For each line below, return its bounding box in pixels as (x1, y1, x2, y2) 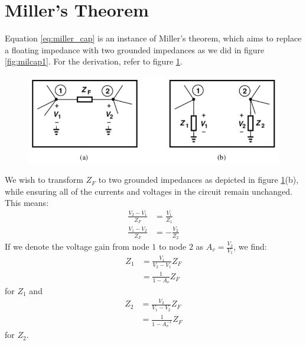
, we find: (233, 240, 267, 252)
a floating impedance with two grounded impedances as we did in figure (5, 43, 265, 56)
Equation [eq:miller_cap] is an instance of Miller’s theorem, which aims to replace (5, 32, 302, 44)
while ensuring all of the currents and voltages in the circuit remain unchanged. (5, 185, 292, 197)
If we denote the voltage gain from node (5, 240, 149, 252)
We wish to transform (5, 173, 83, 186)
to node (158, 240, 187, 252)
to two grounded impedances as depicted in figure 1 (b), (98, 173, 299, 186)
